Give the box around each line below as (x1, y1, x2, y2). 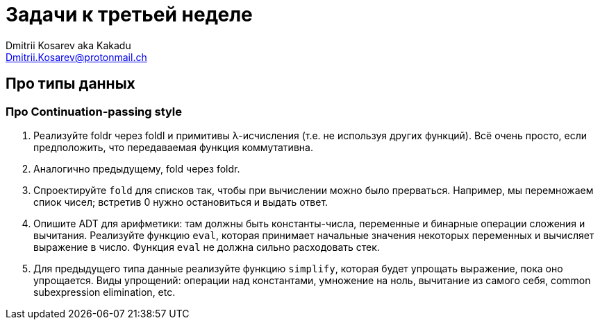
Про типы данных (6, 75, 135, 93)
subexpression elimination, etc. (33, 286, 176, 298)
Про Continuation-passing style (6, 104, 183, 118)
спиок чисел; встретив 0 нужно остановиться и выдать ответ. (33, 195, 328, 208)
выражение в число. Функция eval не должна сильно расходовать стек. (33, 240, 380, 253)
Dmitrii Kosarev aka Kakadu (6, 39, 131, 51)
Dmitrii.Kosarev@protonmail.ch (6, 51, 147, 63)
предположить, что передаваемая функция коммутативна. (33, 141, 313, 153)
